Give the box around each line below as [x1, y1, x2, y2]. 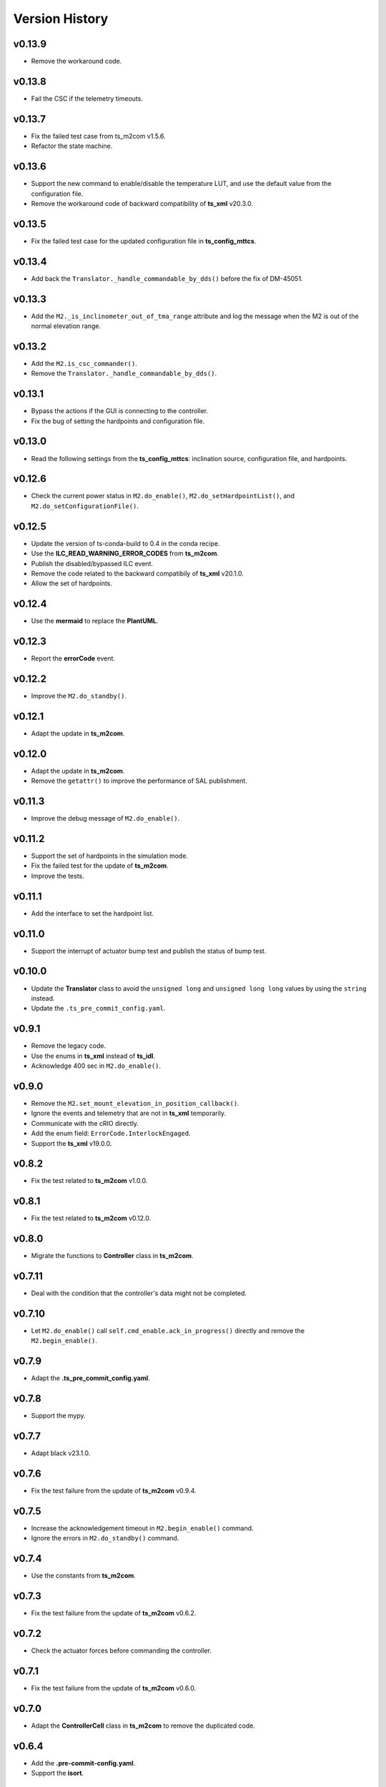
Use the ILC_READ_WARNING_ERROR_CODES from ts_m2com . [31, 549, 219, 558]
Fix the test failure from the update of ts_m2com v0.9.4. [31, 1487, 197, 1495]
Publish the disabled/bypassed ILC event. [31, 559, 154, 568]
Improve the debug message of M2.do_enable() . [31, 814, 180, 823]
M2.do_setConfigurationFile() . [31, 501, 139, 510]
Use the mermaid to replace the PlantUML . [31, 617, 159, 625]
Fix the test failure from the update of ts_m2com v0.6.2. [31, 1609, 197, 1618]
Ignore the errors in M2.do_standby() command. [31, 1534, 179, 1543]
